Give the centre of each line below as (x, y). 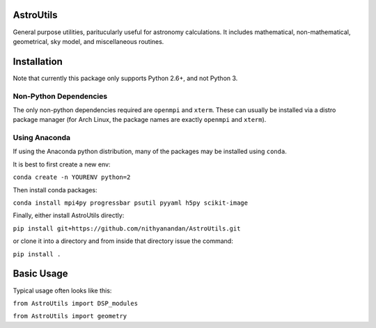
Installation (38, 62)
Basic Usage (40, 274)
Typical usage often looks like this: (62, 290)
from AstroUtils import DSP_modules (76, 303)
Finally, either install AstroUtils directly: (69, 215)
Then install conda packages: (55, 190)
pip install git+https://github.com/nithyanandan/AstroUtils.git (127, 228)
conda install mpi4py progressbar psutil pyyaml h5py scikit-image (131, 203)
